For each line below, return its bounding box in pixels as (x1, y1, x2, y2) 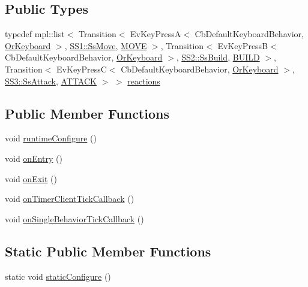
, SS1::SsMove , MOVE (64, 39, 147, 52)
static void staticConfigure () (5, 270, 111, 282)
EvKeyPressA (130, 28, 181, 40)
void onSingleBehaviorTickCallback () (5, 212, 144, 225)
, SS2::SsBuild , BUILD (176, 51, 260, 64)
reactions (127, 74, 160, 87)
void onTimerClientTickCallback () (5, 192, 134, 205)
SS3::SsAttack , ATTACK (5, 74, 97, 87)
